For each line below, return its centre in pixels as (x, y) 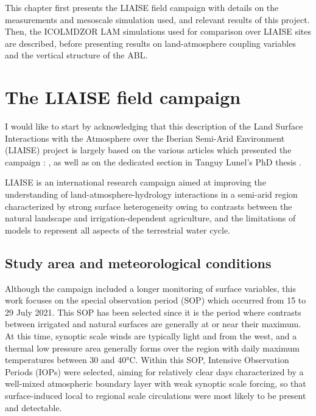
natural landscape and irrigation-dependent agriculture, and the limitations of (150, 218)
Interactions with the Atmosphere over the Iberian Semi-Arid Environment (145, 138)
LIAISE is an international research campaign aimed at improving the (135, 182)
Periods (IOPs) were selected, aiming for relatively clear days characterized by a (154, 371)
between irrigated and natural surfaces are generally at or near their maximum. (153, 324)
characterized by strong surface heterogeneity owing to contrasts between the (149, 206)
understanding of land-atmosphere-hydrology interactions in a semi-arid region (151, 194)
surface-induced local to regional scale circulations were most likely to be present (156, 395)
